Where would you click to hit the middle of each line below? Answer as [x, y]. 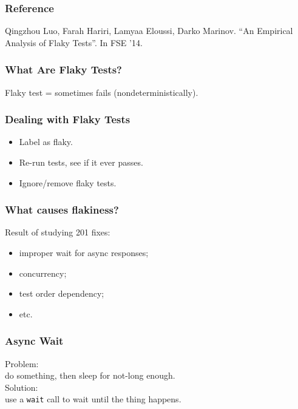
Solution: [22, 387]
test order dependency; [62, 293]
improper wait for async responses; [84, 253]
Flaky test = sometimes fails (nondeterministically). [102, 92]
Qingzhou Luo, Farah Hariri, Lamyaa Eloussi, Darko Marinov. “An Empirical [149, 31]
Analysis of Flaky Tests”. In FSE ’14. [74, 42]
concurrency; [43, 273]
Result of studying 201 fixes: [58, 232]
